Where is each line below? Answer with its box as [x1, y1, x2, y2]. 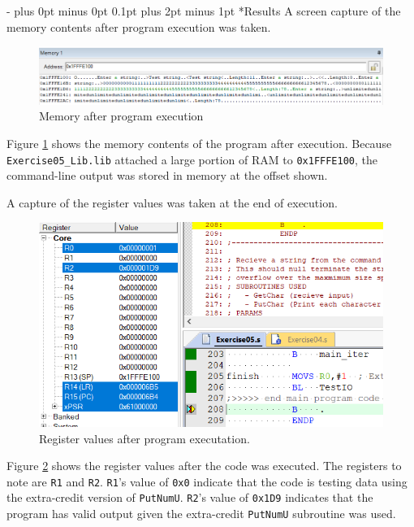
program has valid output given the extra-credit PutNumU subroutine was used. [6, 505, 396, 522]
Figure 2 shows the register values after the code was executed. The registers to [6, 457, 402, 474]
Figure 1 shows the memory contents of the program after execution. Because [6, 134, 392, 151]
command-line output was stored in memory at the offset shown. [6, 167, 328, 184]
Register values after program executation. [39, 429, 250, 446]
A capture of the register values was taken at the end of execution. [6, 194, 338, 211]
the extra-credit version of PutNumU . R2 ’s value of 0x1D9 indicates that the [6, 489, 373, 506]
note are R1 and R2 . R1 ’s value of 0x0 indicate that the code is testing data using [6, 473, 408, 490]
